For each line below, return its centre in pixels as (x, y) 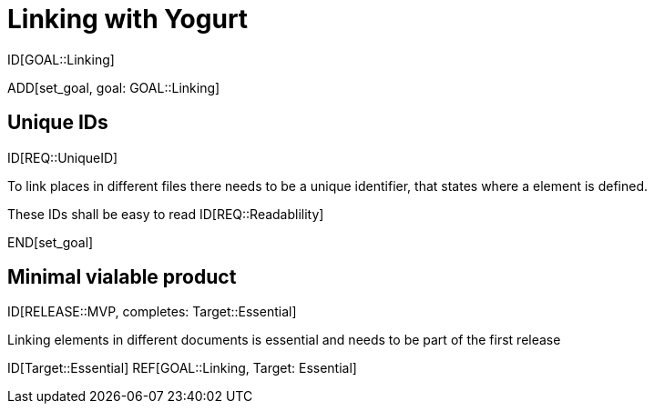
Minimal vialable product (122, 277)
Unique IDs (58, 123)
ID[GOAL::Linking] (61, 59)
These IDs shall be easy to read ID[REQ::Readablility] (166, 214)
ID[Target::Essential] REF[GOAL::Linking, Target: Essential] (182, 368)
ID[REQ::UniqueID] (63, 157)
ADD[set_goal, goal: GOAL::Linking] (114, 87)
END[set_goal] (51, 242)
